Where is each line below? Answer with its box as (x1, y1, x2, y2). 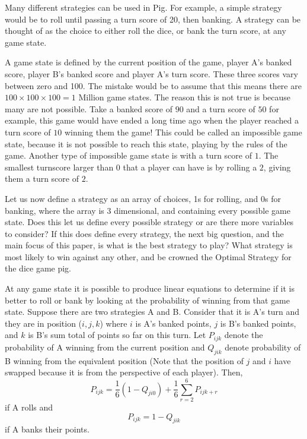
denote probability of (225, 340, 301, 353)
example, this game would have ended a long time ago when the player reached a (5, 114, 299, 127)
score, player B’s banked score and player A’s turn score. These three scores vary (5, 67, 298, 80)
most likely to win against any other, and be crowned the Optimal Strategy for (5, 250, 292, 263)
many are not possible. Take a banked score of (5, 102, 173, 115)
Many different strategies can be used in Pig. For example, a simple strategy (5, 1, 282, 13)
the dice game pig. (5, 262, 71, 274)
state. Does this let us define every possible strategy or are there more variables (5, 216, 294, 228)
